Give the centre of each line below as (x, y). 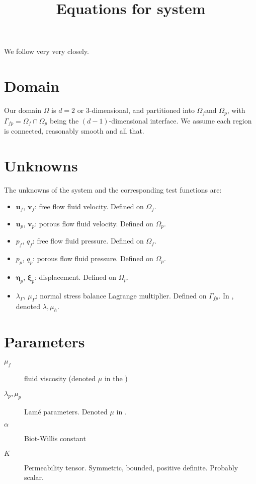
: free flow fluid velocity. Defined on (89, 206)
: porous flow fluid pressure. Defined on (93, 258)
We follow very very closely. (47, 51)
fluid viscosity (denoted (60, 378)
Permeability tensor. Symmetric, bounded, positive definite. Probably (131, 467)
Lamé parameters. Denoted (66, 411)
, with (236, 110)
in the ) (116, 378)
